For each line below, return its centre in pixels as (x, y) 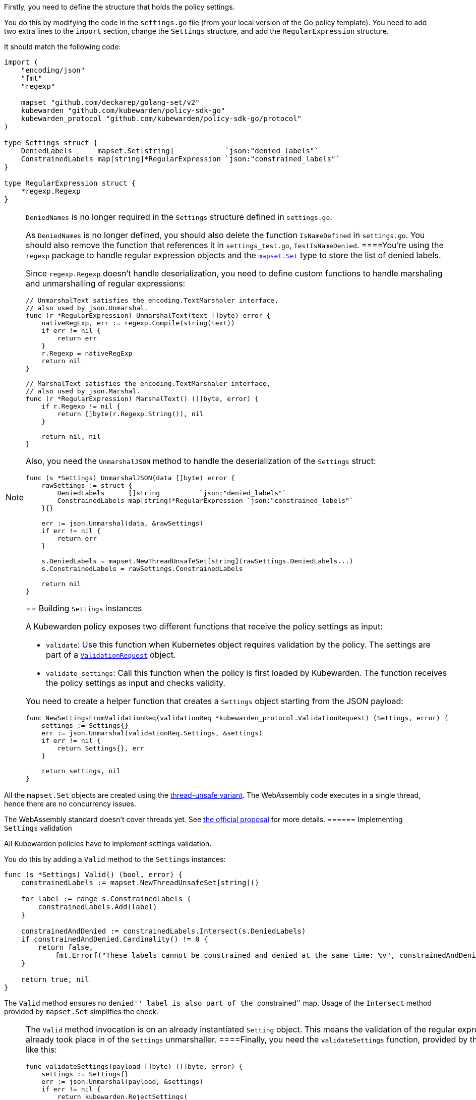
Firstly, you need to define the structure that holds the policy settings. (120, 7)
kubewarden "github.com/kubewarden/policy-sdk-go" (123, 110)
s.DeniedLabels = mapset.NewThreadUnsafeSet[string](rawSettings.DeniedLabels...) (197, 561)
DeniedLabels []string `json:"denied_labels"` (172, 493)
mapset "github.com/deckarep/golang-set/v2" (110, 102)
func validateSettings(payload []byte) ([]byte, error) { (134, 1066)
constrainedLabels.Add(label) (98, 907)
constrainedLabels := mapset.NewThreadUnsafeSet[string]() (140, 883)
